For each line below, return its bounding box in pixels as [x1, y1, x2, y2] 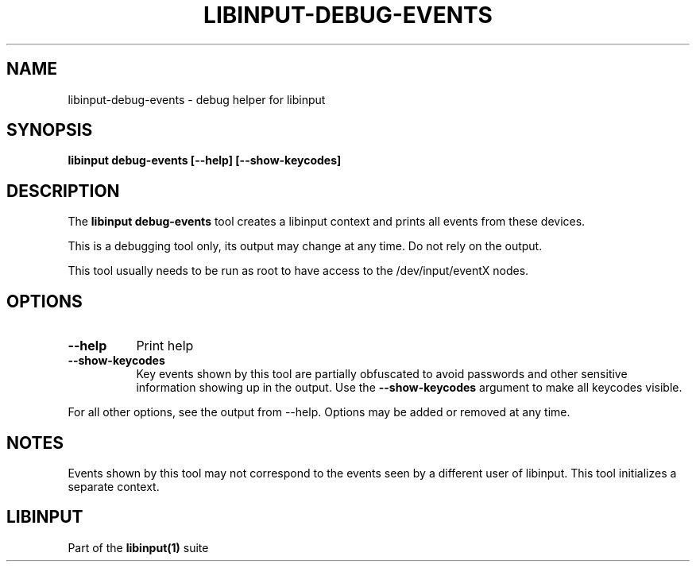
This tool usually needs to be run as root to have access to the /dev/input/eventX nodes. [68, 264, 529, 278]
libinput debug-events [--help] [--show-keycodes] [68, 153, 342, 168]
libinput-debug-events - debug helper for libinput [68, 92, 326, 106]
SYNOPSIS [6, 120, 93, 141]
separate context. [68, 479, 160, 493]
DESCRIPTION [6, 180, 120, 201]
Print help [136, 338, 194, 354]
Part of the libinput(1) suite [68, 540, 209, 554]
